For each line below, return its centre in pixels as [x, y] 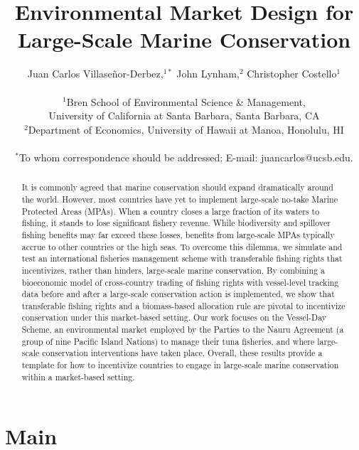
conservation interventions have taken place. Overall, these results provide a [182, 353]
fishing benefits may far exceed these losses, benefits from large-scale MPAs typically [178, 234]
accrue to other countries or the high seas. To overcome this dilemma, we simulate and [182, 246]
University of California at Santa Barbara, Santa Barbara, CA [184, 116]
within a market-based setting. [78, 376]
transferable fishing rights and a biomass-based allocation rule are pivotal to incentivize [183, 305]
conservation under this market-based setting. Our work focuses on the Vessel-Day [174, 317]
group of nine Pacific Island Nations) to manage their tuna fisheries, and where [168, 341]
